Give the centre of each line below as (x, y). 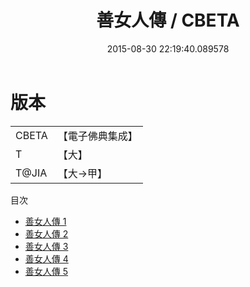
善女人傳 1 (45, 221)
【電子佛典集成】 (97, 136)
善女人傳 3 (46, 246)
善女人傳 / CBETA (168, 20)
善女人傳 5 (46, 271)
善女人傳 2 (46, 233)
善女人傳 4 (46, 258)
